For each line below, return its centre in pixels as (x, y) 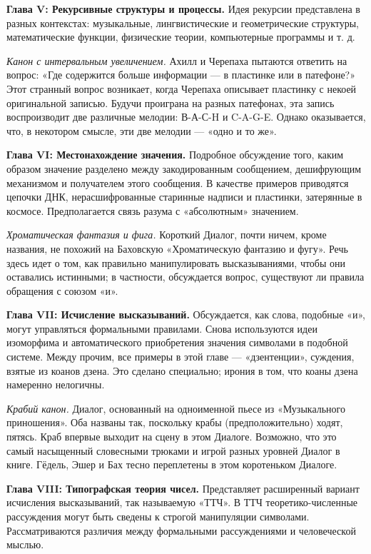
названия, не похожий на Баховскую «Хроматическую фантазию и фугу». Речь (177, 248)
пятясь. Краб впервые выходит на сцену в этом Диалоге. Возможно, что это (172, 437)
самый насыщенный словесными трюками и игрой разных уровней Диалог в (173, 450)
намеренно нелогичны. (56, 384)
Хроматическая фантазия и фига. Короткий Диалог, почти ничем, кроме (167, 235)
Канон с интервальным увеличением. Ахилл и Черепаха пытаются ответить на (177, 60)
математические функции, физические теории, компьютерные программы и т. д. (181, 37)
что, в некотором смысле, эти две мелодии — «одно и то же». (142, 130)
